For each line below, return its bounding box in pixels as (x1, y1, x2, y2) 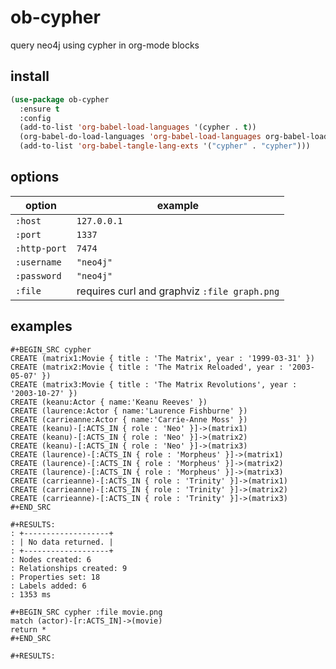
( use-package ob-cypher (10, 94, 110, 105)
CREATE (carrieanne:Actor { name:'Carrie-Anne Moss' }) (10, 414, 248, 425)
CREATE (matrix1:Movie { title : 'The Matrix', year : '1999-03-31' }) (10, 353, 315, 363)
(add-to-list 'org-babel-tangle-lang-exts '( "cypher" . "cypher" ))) (19, 141, 311, 151)
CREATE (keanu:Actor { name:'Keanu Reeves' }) (10, 397, 208, 407)
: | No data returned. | (10, 537, 114, 547)
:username (15, 256, 62, 268)
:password (15, 270, 62, 281)
